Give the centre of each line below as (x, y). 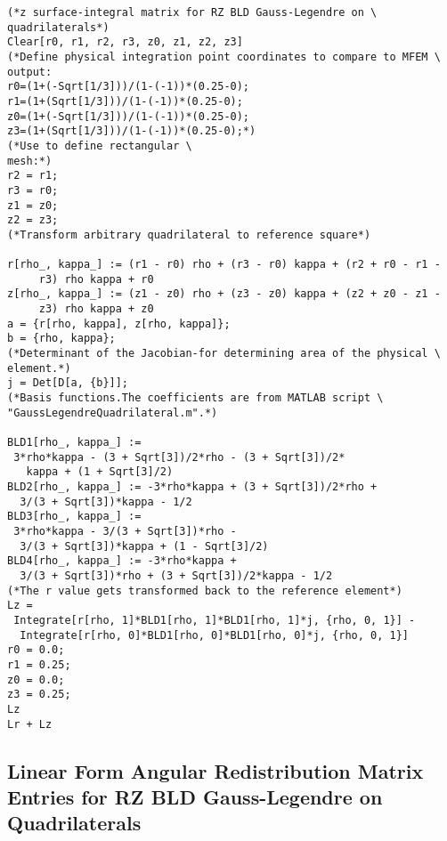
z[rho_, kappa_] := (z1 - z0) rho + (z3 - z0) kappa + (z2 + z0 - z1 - (224, 294)
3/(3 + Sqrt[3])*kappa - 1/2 (106, 501)
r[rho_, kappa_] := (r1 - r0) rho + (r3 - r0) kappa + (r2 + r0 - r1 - (224, 265)
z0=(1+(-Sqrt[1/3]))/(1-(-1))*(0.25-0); (129, 116)
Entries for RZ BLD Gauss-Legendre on (195, 796)
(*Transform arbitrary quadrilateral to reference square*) (189, 235)
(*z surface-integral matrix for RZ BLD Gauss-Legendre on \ (192, 12)
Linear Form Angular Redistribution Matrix (215, 770)
